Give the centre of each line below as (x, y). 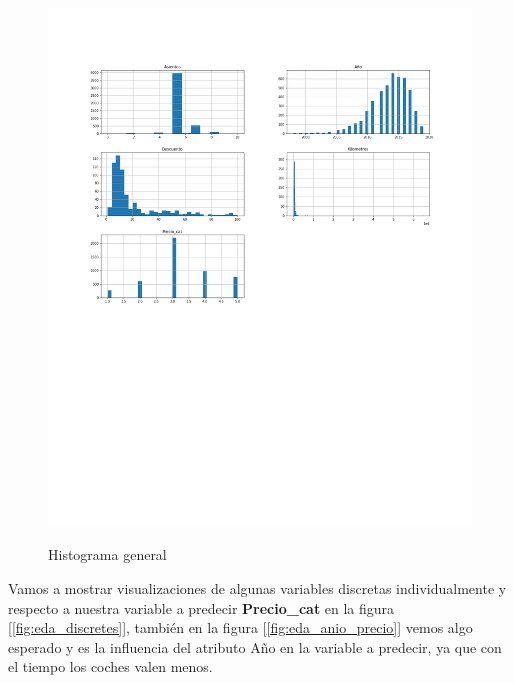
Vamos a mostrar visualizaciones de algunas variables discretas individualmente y (257, 587)
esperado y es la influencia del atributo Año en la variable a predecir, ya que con (255, 646)
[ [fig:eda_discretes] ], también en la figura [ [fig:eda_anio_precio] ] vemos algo (240, 627)
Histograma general (107, 554)
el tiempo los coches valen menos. (110, 666)
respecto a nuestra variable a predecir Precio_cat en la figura (201, 607)
